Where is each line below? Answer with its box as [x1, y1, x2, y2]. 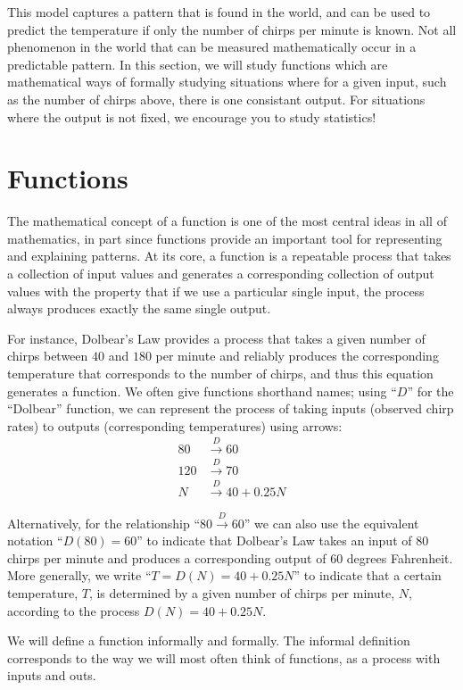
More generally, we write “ [7, 566, 152, 585]
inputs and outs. [7, 666, 96, 685]
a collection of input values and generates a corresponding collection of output [7, 264, 434, 283]
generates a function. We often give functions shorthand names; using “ [7, 381, 397, 400]
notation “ [7, 531, 63, 550]
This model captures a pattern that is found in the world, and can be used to [7, 3, 431, 21]
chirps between [7, 346, 88, 365]
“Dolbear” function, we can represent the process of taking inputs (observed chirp [7, 399, 454, 418]
